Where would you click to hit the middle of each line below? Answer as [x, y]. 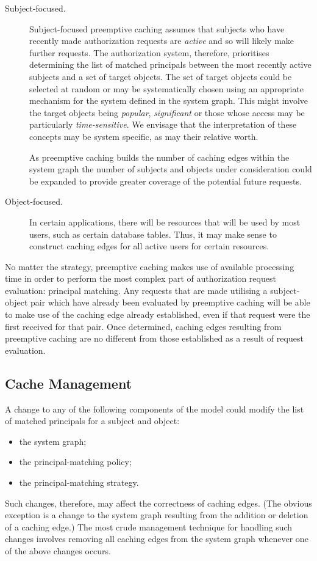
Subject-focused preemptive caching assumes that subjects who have [157, 28]
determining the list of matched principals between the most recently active [170, 64]
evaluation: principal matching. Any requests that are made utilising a [136, 290]
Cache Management [69, 383]
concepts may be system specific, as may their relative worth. [144, 136]
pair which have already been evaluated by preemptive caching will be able [170, 302]
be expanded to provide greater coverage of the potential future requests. [166, 181]
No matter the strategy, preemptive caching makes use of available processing [150, 266]
